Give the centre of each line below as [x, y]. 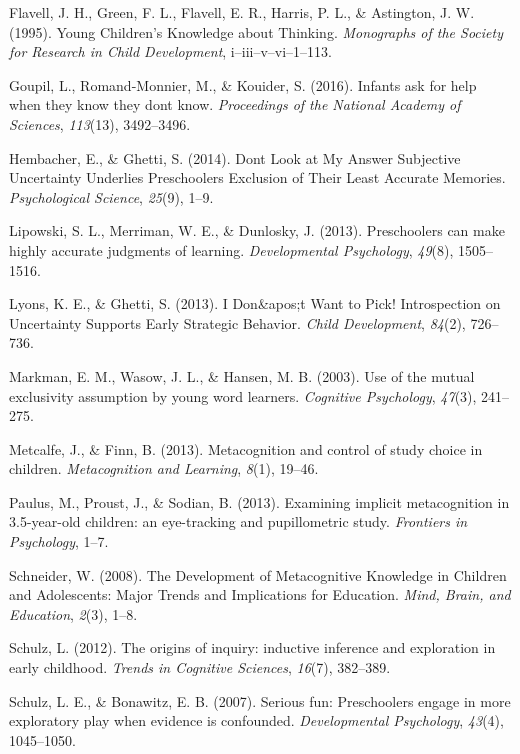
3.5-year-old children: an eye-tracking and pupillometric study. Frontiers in [238, 521]
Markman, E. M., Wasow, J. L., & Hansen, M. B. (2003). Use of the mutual [242, 375]
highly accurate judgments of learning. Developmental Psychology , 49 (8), [231, 249]
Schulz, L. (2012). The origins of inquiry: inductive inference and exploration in [252, 647]
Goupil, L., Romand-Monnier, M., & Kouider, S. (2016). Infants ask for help [243, 84]
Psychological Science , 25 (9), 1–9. [111, 196]
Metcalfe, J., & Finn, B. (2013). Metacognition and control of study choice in [246, 448]
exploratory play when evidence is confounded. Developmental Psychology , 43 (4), [256, 720]
